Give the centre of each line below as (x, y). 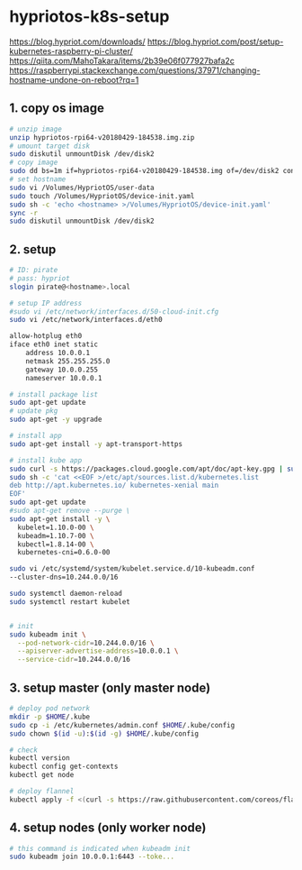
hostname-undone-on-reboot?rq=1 (74, 79)
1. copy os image (57, 109)
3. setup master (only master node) (110, 687)
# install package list (54, 394)
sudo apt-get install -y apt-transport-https (96, 444)
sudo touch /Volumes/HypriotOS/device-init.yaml (102, 196)
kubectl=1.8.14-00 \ (56, 544)
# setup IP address (46, 303)
